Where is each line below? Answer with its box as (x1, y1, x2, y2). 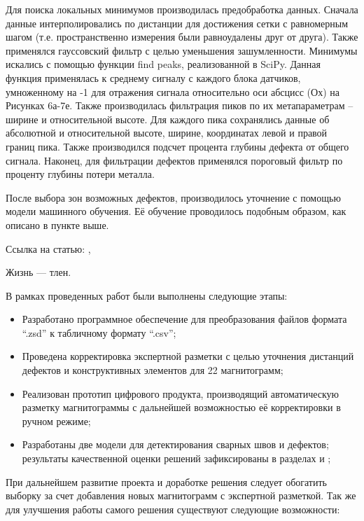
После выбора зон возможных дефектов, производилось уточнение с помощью (6, 190, 341, 204)
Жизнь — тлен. (6, 265, 71, 279)
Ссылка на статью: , (6, 241, 91, 256)
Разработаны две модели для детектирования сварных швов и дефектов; (22, 437, 329, 452)
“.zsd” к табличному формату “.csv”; (22, 325, 176, 340)
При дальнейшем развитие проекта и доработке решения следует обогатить (6, 474, 327, 489)
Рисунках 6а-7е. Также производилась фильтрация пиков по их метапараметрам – (6, 98, 353, 113)
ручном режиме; (22, 413, 91, 428)
